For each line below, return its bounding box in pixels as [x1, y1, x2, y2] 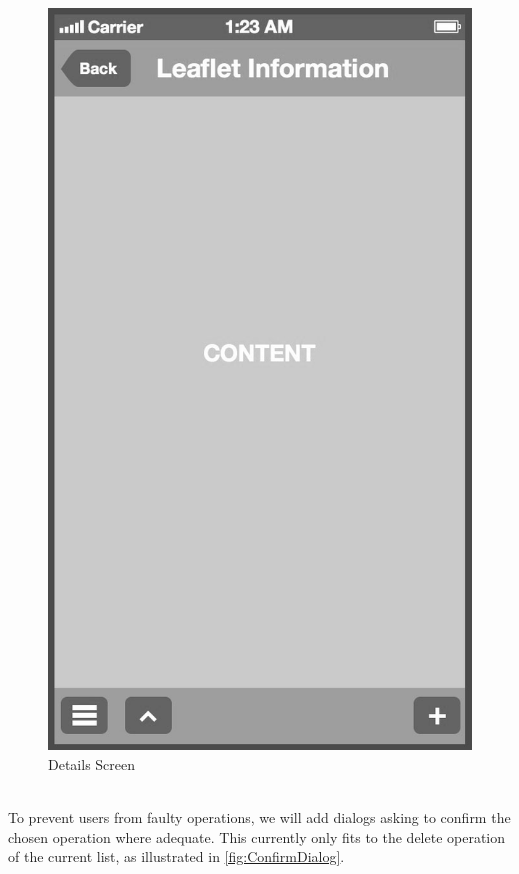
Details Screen [48, 753, 136, 774]
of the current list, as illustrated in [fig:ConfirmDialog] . [8, 846, 345, 867]
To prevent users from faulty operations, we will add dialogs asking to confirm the [8, 806, 511, 827]
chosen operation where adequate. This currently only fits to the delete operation [8, 826, 506, 847]
